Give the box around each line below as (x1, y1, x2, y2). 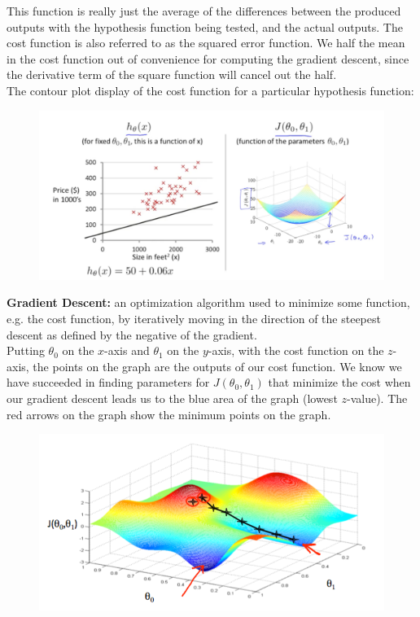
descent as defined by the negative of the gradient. (7, 326, 257, 343)
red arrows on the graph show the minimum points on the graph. (7, 405, 331, 422)
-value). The (347, 389, 408, 406)
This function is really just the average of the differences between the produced (7, 2, 401, 19)
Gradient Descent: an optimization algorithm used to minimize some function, (7, 294, 410, 311)
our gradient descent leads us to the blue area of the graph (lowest (7, 389, 338, 406)
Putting (7, 342, 45, 359)
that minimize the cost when (268, 374, 411, 391)
